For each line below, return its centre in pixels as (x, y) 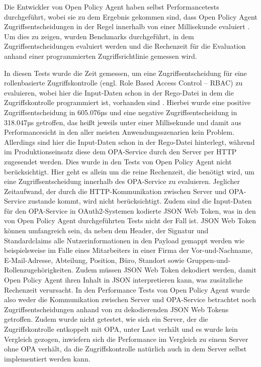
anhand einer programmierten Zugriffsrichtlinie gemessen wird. (101, 56)
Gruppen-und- (208, 260)
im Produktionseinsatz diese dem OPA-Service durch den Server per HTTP (120, 152)
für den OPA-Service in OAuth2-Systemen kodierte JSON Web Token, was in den (130, 210)
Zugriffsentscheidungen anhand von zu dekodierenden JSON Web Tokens (116, 309)
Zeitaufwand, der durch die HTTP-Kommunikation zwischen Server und (115, 191)
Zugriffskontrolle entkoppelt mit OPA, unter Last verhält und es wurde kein (121, 329)
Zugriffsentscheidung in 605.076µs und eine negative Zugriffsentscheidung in (121, 112)
